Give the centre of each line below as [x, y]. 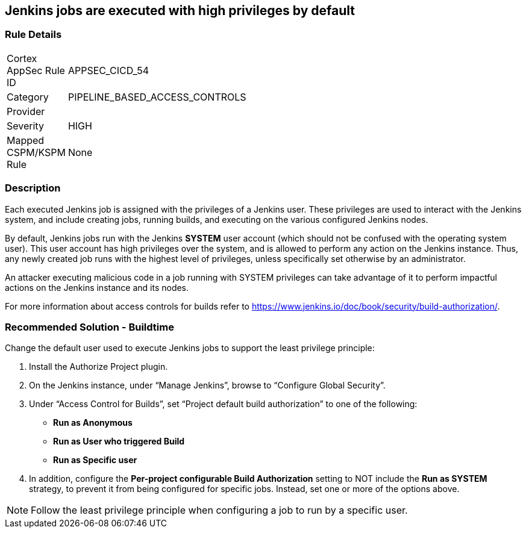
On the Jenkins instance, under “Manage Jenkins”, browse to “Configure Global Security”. [207, 385]
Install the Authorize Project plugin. [99, 367]
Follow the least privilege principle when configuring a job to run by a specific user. [219, 510]
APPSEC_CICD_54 [108, 70]
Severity [25, 126]
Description [33, 188]
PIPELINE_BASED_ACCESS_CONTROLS [157, 97]
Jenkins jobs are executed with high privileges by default [180, 11]
